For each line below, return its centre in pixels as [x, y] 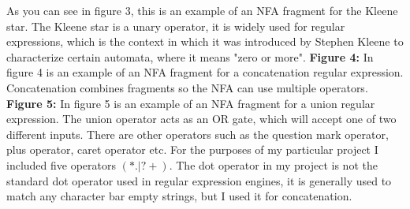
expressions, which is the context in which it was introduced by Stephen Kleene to [205, 41]
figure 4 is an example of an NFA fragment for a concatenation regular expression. [205, 72]
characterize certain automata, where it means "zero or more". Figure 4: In [190, 56]
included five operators [61, 164]
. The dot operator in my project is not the [273, 164]
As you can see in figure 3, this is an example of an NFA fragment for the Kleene [202, 10]
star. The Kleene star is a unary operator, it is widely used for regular [176, 26]
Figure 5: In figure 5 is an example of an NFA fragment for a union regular [191, 103]
